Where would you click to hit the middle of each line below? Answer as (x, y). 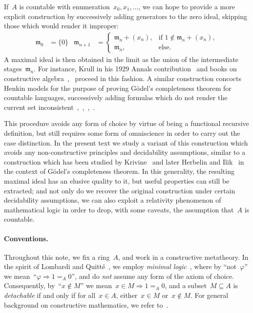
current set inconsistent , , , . (50, 107)
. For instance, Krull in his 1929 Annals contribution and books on (135, 69)
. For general (209, 295)
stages (13, 69)
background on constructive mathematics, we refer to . (86, 304)
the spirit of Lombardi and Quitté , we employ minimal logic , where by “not (120, 266)
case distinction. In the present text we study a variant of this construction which (126, 142)
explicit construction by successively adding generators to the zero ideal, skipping (126, 16)
